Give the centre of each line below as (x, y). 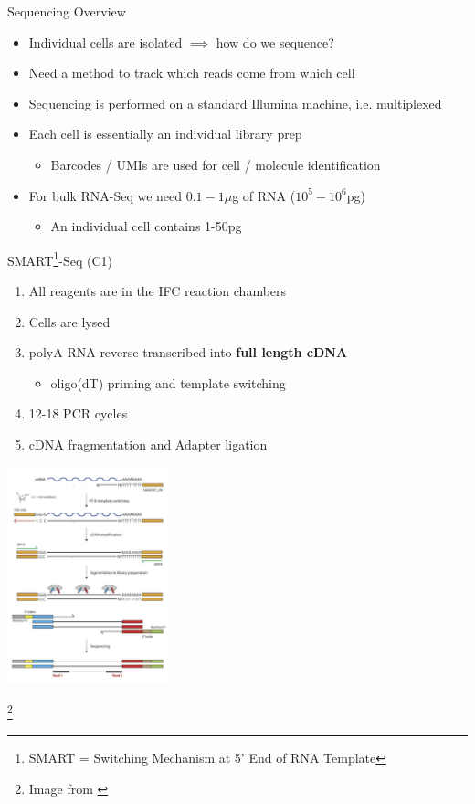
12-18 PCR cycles (78, 413)
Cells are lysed (69, 321)
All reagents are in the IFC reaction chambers (158, 291)
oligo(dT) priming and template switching (168, 382)
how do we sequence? (275, 42)
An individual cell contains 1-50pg (146, 226)
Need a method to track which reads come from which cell (192, 73)
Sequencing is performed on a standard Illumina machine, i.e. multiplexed (235, 103)
